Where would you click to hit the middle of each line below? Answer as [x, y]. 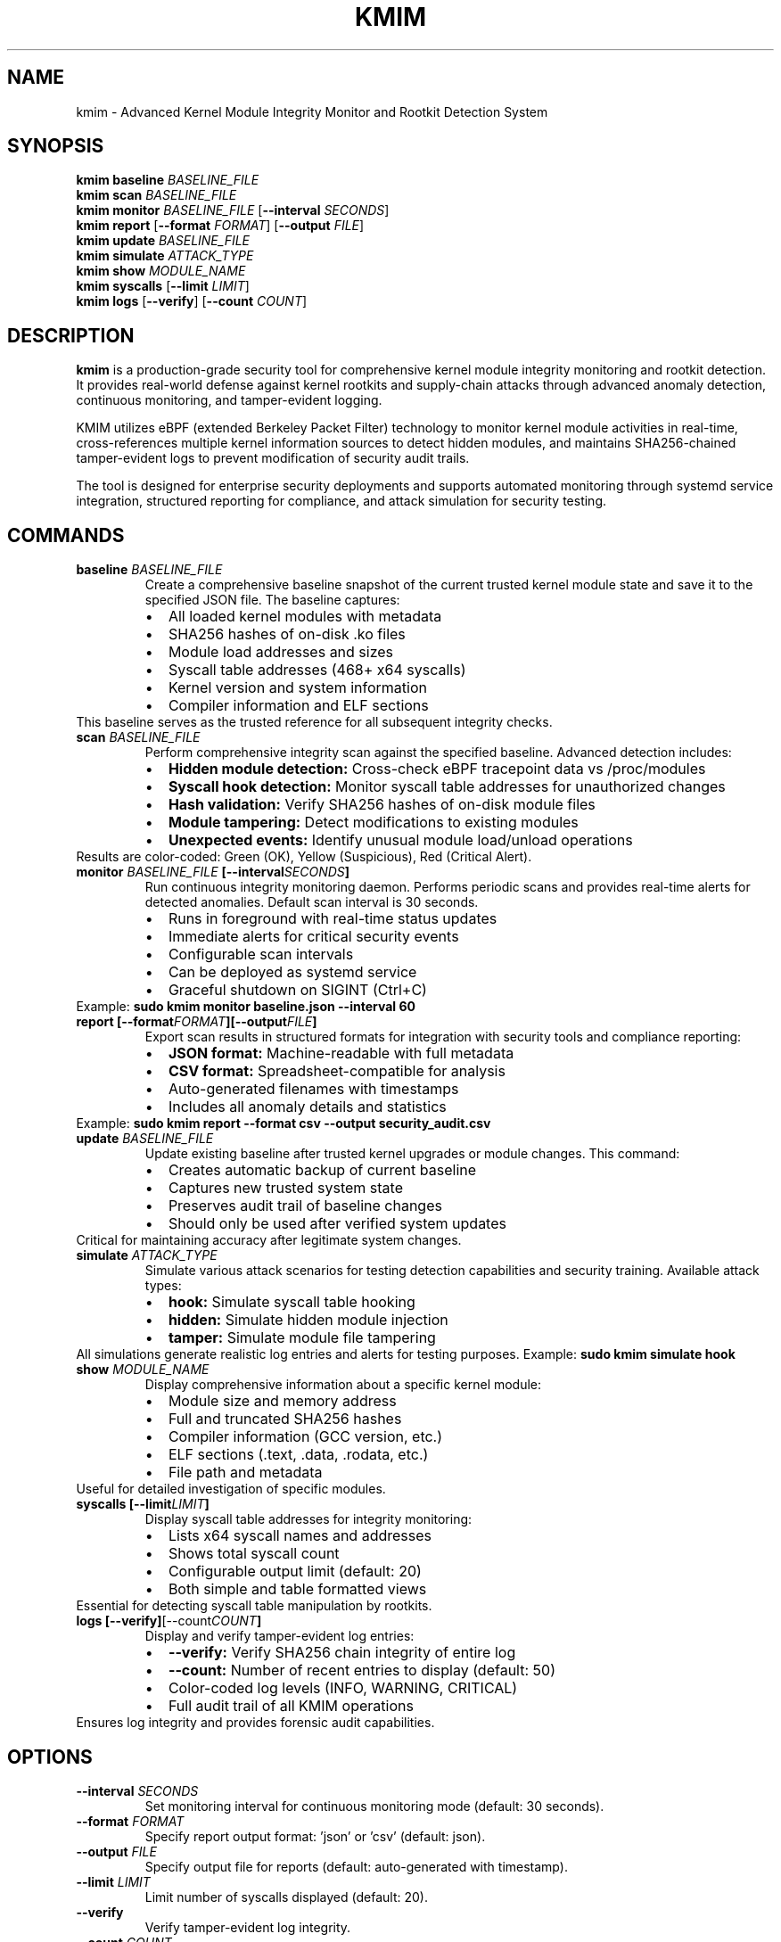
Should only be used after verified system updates [337, 1224]
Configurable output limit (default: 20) [295, 1572]
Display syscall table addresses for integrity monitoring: [308, 1519]
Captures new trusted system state [285, 1188]
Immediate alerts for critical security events [313, 937]
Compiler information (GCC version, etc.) [305, 1437]
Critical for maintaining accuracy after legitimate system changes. [269, 1240]
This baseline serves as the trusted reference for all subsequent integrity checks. [314, 722]
